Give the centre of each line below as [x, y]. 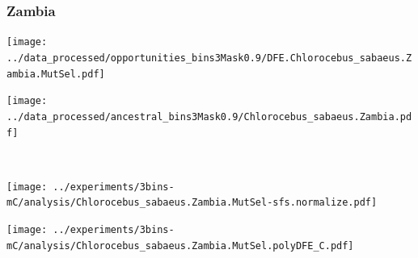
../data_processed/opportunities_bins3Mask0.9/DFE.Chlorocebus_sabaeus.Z [209, 58]
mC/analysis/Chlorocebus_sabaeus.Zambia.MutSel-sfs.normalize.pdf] [192, 203]
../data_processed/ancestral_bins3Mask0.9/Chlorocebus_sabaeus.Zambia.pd [209, 117]
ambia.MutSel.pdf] [56, 74]
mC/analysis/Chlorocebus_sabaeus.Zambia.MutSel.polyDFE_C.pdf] [180, 246]
